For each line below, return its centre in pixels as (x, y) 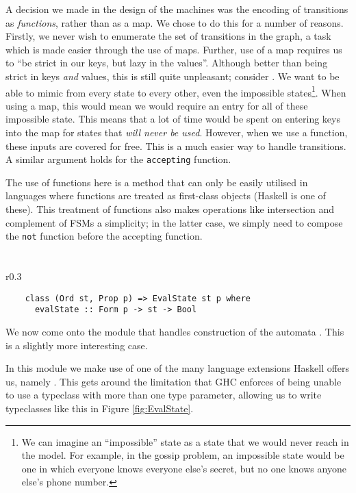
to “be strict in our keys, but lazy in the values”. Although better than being (167, 63)
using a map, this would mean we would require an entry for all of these (157, 105)
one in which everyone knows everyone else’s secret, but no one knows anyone (184, 468)
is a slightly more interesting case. (77, 345)
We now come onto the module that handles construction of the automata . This (175, 331)
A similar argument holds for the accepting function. (118, 159)
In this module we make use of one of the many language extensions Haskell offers (178, 368)
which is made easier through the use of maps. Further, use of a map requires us (174, 49)
